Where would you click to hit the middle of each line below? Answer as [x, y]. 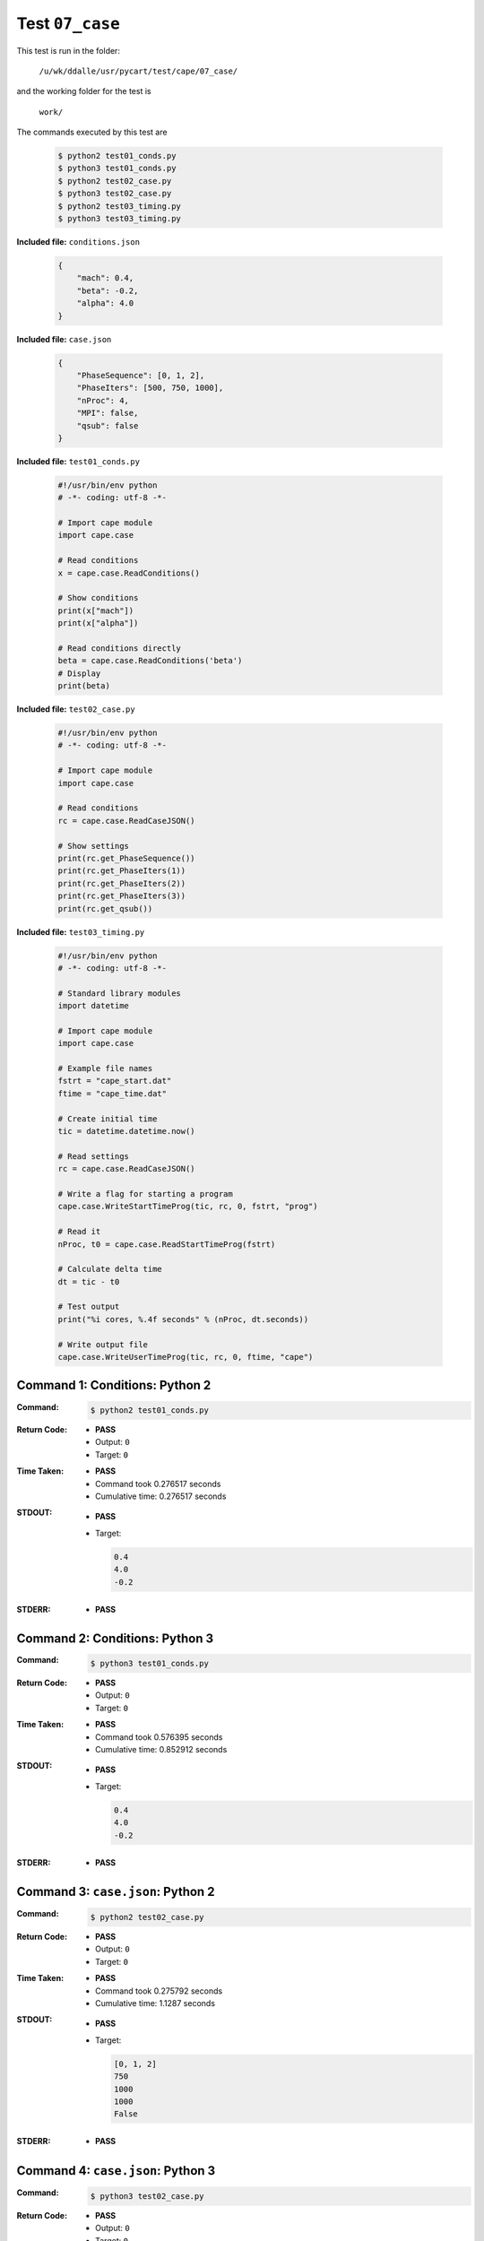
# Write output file [103, 1344]
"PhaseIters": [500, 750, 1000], [150, 388]
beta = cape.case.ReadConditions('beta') [150, 661]
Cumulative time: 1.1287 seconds [155, 2003]
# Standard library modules [119, 993]
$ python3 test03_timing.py [119, 219]
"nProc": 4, [103, 400]
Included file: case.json [64, 339]
